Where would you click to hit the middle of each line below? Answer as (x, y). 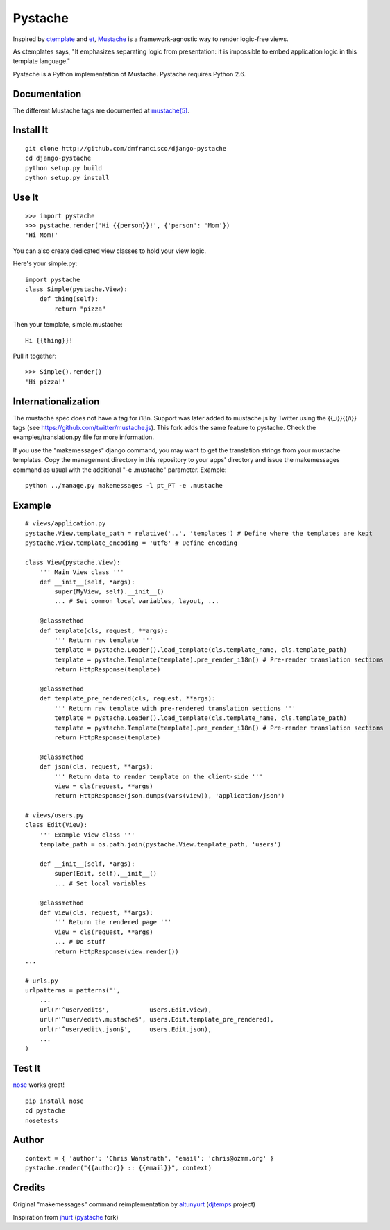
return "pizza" (80, 309)
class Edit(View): (57, 825)
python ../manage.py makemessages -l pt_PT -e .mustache (124, 485)
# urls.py (42, 981)
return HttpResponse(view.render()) (117, 951)
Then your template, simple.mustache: (68, 325)
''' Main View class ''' (82, 572)
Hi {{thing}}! (49, 340)
